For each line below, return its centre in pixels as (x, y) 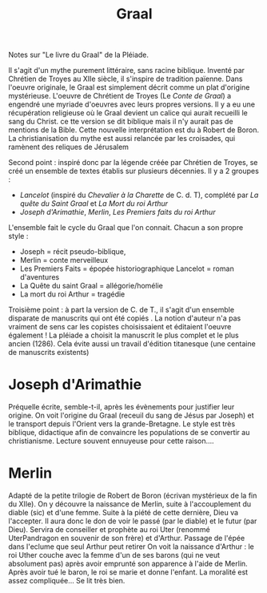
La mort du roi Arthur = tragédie (72, 294)
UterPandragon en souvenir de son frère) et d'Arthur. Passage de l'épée (127, 539)
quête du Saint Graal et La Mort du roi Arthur (94, 204)
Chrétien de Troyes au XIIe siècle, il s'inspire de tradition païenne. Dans (126, 79)
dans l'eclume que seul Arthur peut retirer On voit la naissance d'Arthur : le (131, 547)
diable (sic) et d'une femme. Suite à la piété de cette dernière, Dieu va (123, 513)
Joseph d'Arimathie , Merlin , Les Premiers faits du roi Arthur (118, 212)
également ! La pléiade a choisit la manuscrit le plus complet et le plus (124, 335)
